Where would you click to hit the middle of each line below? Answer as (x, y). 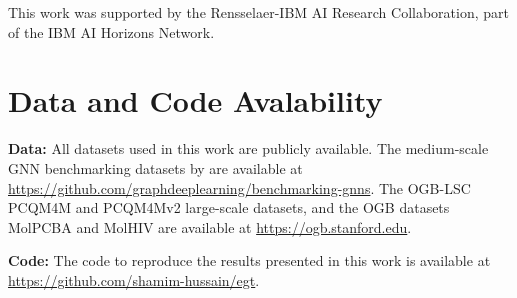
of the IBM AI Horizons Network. (111, 31)
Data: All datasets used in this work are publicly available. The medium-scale (248, 148)
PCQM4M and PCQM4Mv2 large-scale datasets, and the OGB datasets (229, 207)
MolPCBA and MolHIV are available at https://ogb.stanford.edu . (210, 226)
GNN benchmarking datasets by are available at (155, 167)
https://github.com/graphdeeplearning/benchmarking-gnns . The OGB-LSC (239, 187)
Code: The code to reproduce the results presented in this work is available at (249, 260)
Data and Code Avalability (195, 100)
